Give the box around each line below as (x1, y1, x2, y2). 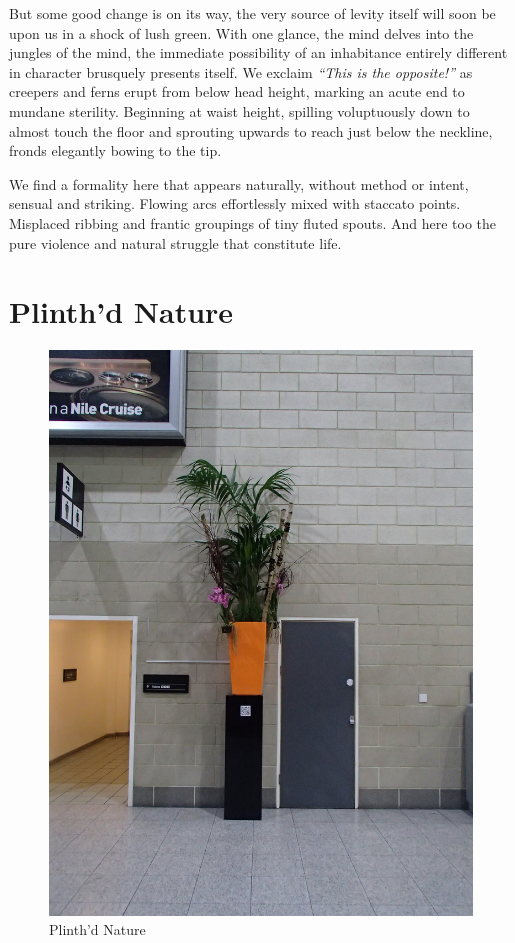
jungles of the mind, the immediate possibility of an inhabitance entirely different (9, 42, 508, 63)
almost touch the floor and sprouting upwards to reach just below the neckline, (9, 120, 493, 141)
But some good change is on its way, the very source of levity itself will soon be (9, 3, 496, 23)
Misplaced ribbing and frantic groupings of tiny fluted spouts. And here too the (9, 212, 497, 233)
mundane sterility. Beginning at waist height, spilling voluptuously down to (9, 100, 470, 121)
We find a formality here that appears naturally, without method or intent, (9, 173, 469, 194)
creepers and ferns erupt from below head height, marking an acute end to (9, 81, 465, 102)
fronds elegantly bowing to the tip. (9, 140, 222, 161)
